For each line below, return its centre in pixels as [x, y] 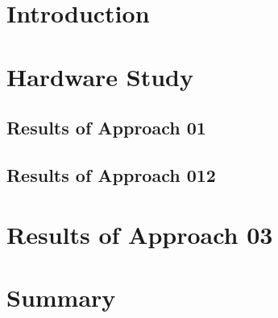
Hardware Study [100, 76]
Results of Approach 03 [140, 234]
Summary [61, 297]
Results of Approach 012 [111, 174]
